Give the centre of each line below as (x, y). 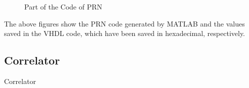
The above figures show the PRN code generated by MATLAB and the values (124, 23)
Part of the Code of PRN (63, 6)
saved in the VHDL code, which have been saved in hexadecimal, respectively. (125, 33)
